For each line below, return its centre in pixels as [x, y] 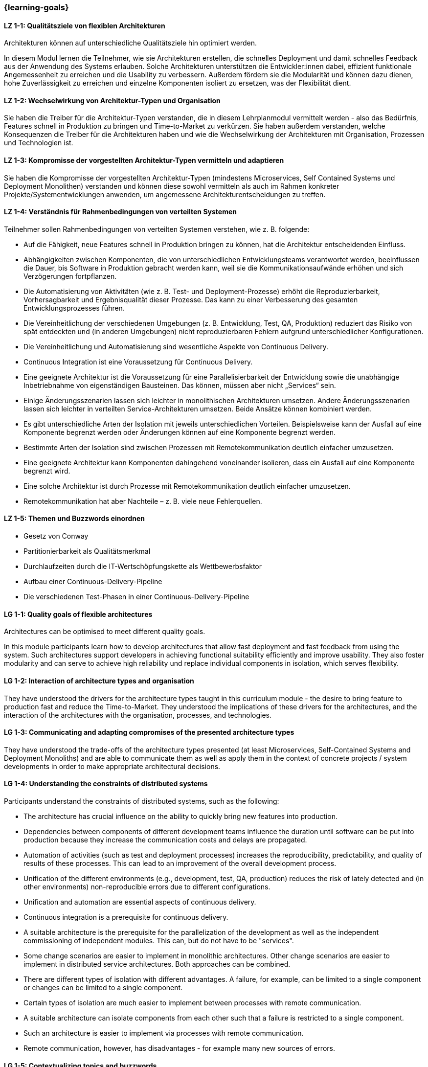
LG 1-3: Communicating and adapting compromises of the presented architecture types [149, 732]
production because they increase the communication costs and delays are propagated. [165, 840]
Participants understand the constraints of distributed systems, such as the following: [142, 801]
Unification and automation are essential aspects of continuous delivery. [140, 902]
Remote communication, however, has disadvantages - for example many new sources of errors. [179, 1048]
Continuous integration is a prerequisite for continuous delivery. [126, 917]
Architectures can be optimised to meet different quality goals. [105, 632]
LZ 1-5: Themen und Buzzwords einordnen [74, 519]
